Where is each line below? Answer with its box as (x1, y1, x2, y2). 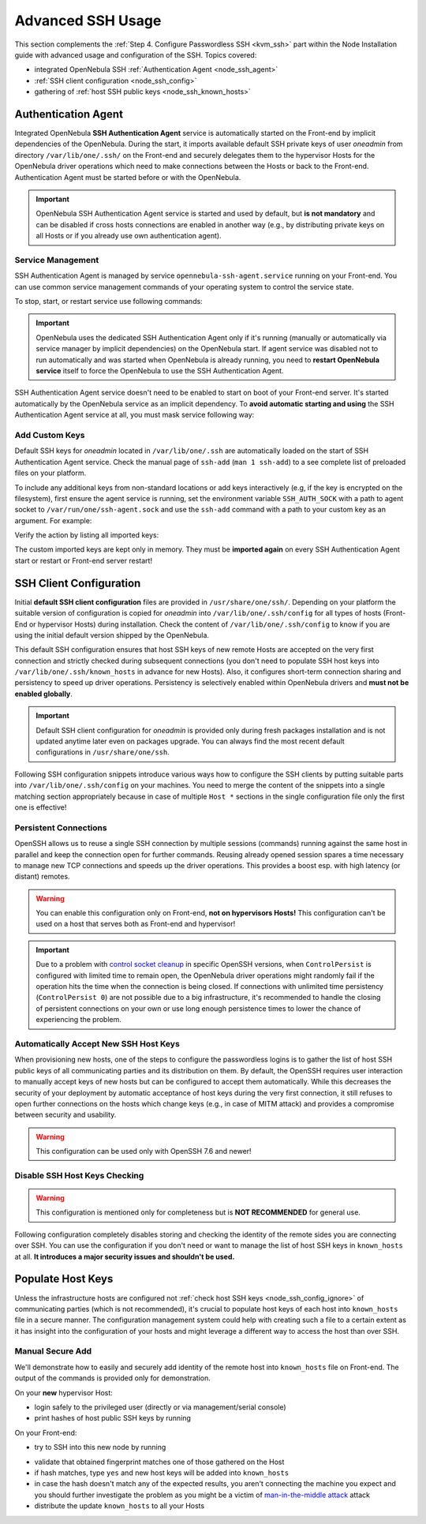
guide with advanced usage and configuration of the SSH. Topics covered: (14, 50, 257, 59)
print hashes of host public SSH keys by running (34, 1414, 191, 1423)
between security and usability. (14, 1110, 117, 1120)
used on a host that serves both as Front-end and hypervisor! (35, 919, 236, 929)
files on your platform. (14, 468, 87, 477)
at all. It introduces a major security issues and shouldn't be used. (14, 1252, 235, 1261)
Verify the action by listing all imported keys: (14, 530, 159, 540)
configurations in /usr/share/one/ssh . (35, 747, 170, 757)
